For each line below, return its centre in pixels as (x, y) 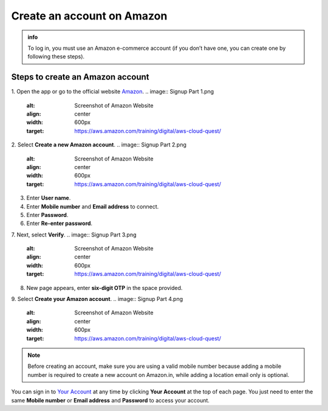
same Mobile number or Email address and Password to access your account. (110, 400)
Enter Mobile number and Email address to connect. (93, 206)
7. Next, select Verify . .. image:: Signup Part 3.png (74, 235)
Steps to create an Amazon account (80, 77)
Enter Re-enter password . (60, 223)
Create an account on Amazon (89, 16)
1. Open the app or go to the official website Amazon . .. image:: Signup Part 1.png (113, 92)
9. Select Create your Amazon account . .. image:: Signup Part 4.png (97, 299)
